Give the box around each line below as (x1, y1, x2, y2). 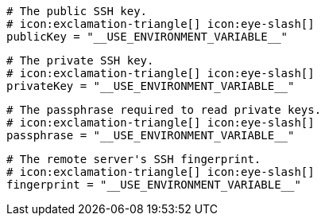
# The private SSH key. (6, 54, 154, 67)
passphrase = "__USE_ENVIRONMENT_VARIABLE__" (6, 129, 295, 142)
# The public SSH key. (6, 5, 148, 18)
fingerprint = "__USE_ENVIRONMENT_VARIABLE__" (6, 178, 301, 191)
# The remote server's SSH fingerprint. (6, 153, 261, 166)
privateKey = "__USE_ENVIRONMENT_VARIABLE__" (6, 80, 295, 92)
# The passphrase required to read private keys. (6, 103, 322, 116)
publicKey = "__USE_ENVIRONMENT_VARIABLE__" (6, 30, 288, 43)
